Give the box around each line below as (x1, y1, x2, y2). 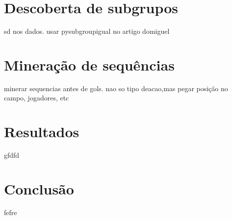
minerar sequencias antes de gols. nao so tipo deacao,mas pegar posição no (4, 83, 228, 93)
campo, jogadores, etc (4, 93, 69, 103)
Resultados (4, 122, 79, 142)
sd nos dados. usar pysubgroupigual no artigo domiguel (4, 26, 170, 36)
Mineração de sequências (4, 54, 175, 74)
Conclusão (4, 178, 74, 198)
